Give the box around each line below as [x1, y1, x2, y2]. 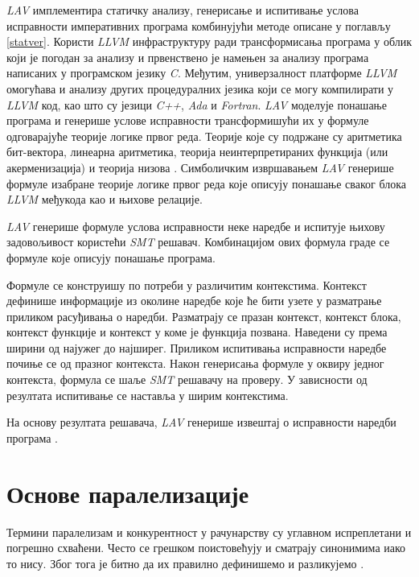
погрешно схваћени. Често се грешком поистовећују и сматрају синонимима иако [6, 539, 406, 556]
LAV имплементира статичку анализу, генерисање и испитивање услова [6, 2, 359, 18]
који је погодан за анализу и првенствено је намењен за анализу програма [6, 48, 369, 65]
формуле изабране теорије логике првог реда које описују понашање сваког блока [6, 175, 407, 192]
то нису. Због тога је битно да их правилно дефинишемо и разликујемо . [6, 554, 364, 571]
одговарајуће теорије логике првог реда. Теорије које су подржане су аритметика [6, 127, 402, 144]
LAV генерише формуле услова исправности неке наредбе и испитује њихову [6, 217, 385, 234]
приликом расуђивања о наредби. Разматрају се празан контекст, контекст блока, [6, 307, 401, 324]
